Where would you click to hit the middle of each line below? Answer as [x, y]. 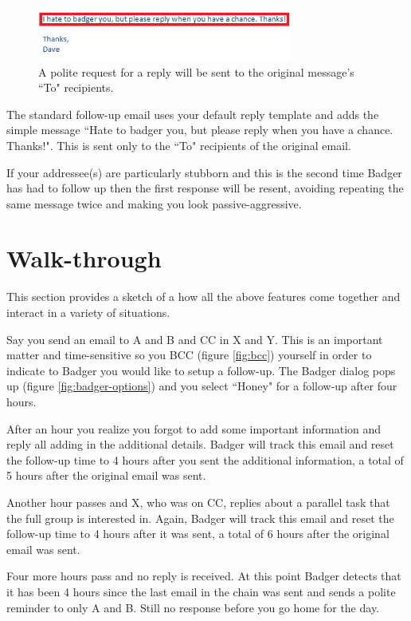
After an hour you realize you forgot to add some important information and [194, 428]
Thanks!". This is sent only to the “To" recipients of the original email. [179, 145]
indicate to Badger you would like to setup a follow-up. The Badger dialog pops [201, 370]
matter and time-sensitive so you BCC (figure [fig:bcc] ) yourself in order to [189, 355]
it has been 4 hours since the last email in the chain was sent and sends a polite [201, 591]
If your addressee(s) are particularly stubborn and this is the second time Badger [204, 172]
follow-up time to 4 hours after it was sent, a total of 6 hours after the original [198, 534]
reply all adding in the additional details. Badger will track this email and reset [200, 444]
